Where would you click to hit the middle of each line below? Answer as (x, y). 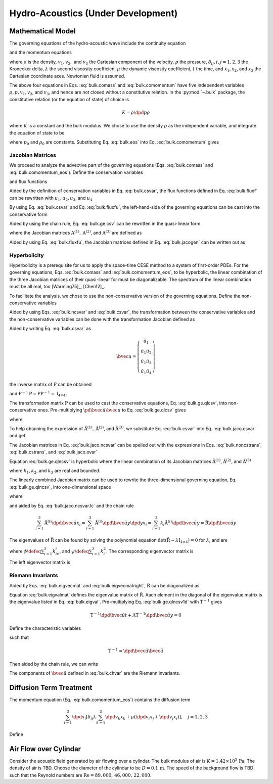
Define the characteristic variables (45, 628)
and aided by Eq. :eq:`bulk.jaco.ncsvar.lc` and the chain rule (72, 505)
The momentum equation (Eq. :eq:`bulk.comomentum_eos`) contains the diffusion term (100, 700)
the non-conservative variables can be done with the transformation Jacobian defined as (102, 319)
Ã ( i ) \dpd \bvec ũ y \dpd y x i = (123, 523)
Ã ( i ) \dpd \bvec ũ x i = (65, 523)
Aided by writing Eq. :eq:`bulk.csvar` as (50, 329)
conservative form (28, 214)
